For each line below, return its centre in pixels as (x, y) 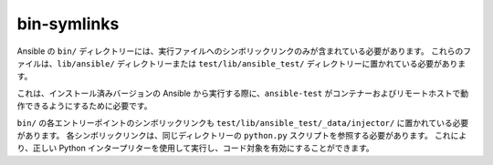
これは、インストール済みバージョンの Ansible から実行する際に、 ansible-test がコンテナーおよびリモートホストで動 (243, 93)
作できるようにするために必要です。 (84, 106)
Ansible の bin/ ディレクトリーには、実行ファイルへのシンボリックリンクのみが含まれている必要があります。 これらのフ (244, 51)
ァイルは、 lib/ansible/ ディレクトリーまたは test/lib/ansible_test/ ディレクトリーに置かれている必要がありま (241, 63)
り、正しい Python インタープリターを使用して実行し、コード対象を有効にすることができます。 (195, 148)
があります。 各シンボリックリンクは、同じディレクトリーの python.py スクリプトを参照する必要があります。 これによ (242, 135)
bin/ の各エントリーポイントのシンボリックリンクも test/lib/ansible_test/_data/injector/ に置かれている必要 (243, 122)
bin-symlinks (68, 24)
